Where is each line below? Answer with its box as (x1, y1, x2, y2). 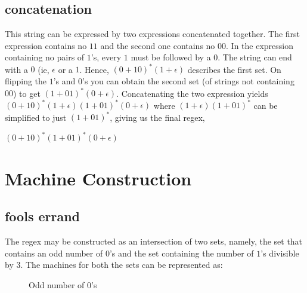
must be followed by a (131, 51, 211, 63)
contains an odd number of (5, 246, 103, 259)
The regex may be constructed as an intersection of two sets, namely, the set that (5, 235, 303, 248)
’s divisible (261, 246, 299, 259)
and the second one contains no (100, 39, 215, 51)
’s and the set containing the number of (109, 246, 254, 259)
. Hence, (79, 63, 109, 75)
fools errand (5, 207, 80, 225)
